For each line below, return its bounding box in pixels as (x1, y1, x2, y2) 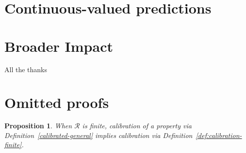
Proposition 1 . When (4, 121, 72, 131)
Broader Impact (4, 36, 113, 56)
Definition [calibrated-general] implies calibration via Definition (4, 130, 193, 140)
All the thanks (4, 64, 47, 74)
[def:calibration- (196, 130, 242, 140)
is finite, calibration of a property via (82, 121, 192, 131)
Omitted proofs (4, 92, 109, 112)
